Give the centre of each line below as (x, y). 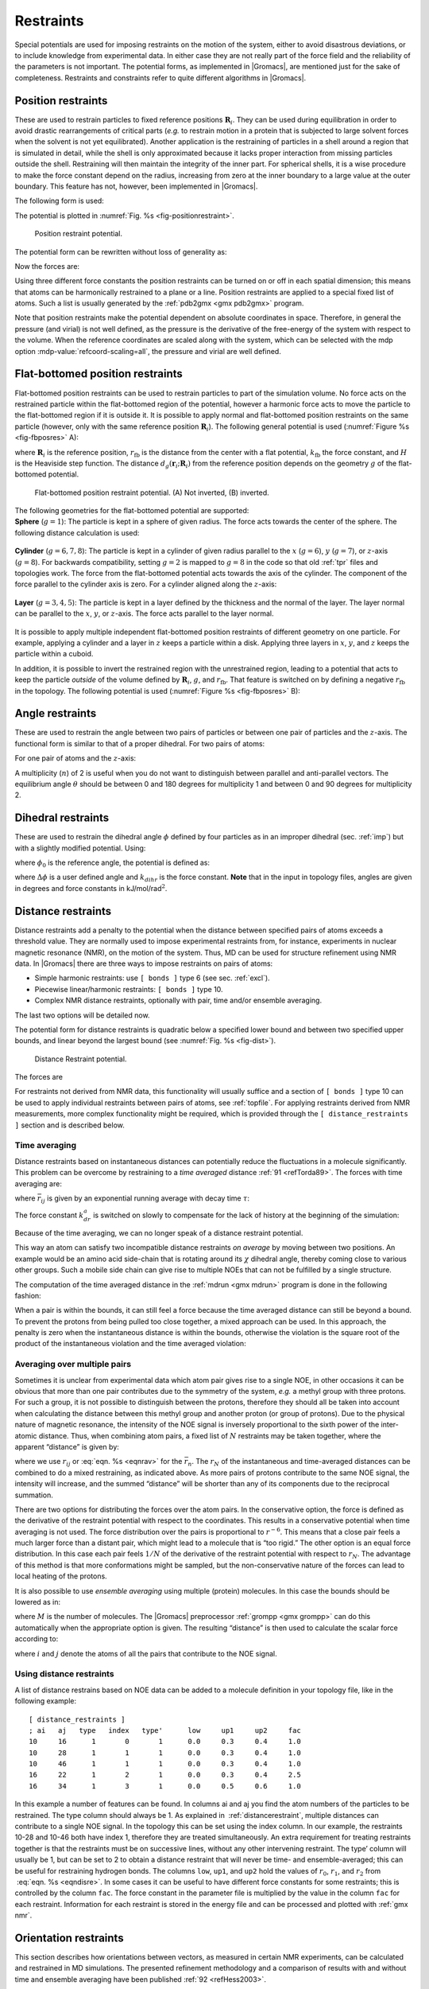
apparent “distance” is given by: (67, 1446)
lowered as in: (38, 1602)
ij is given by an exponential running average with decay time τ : (145, 1199)
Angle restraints (56, 713)
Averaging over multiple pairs (73, 1364)
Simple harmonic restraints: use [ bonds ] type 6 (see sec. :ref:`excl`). (152, 978)
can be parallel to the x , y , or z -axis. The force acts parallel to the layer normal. (144, 613)
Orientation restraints (69, 1938)
